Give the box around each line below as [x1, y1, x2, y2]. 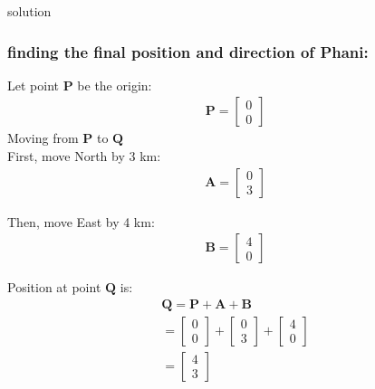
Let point [7, 75, 59, 94]
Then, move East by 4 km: [7, 212, 155, 231]
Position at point [7, 278, 101, 297]
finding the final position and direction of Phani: [7, 40, 369, 62]
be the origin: [77, 75, 152, 94]
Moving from [7, 128, 79, 147]
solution [7, 2, 52, 20]
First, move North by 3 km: [7, 147, 161, 166]
